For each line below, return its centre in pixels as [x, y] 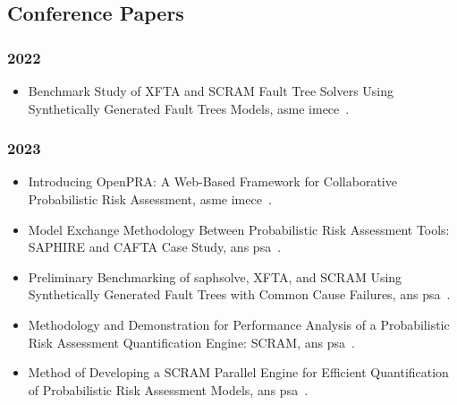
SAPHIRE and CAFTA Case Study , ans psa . [155, 247]
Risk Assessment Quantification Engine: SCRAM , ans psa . [191, 342]
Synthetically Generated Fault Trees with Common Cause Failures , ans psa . [239, 294]
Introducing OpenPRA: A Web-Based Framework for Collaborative [212, 181]
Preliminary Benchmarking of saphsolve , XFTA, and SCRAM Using [215, 276]
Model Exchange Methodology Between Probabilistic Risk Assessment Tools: [239, 229]
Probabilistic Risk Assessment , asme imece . [150, 199]
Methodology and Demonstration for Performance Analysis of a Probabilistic [239, 324]
